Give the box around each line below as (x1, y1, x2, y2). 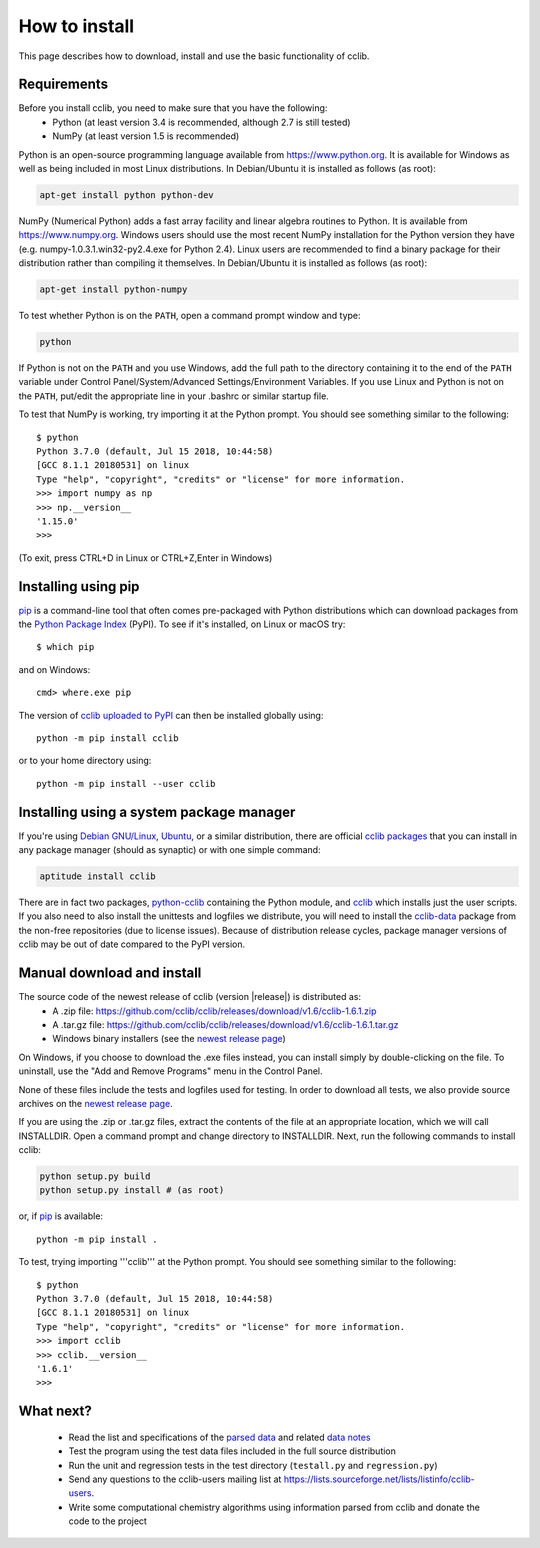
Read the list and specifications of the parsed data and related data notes (68, 1431, 371, 1443)
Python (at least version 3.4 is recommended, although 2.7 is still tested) (52, 116, 351, 128)
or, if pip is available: (18, 1210, 104, 1222)
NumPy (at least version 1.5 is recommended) (52, 130, 240, 142)
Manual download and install (18, 965, 202, 982)
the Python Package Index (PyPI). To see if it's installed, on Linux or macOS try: (18, 618, 346, 630)
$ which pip (36, 641, 95, 653)
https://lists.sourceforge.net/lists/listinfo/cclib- (283, 1473, 475, 1485)
